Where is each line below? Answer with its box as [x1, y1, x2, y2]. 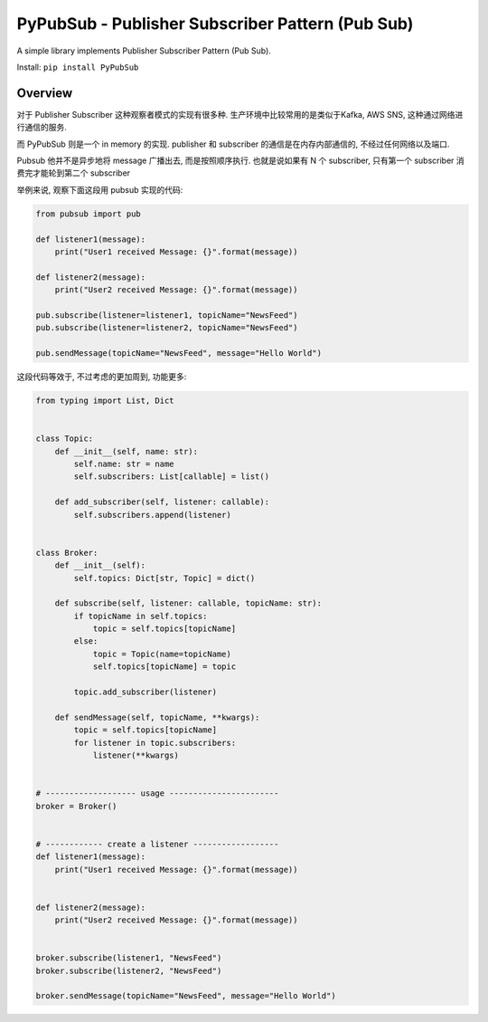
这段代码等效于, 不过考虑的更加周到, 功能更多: [16, 371, 187, 382]
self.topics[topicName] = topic [92, 662, 237, 672]
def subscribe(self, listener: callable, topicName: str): [54, 598, 323, 608]
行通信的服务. [16, 122, 68, 133]
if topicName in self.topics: [73, 611, 208, 621]
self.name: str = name [73, 459, 175, 469]
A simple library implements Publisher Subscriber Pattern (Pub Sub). [16, 45, 271, 56]
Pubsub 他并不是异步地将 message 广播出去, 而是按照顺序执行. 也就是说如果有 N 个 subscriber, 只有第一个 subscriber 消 [16, 155, 465, 167]
